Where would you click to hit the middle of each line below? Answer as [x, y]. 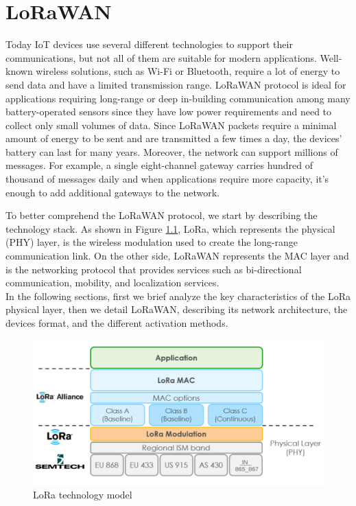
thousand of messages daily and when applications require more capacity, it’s [167, 179]
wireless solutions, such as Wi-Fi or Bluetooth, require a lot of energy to [188, 71]
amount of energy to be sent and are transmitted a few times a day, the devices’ [174, 138]
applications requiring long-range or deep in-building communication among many [178, 98]
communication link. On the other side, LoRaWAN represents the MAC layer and [177, 256]
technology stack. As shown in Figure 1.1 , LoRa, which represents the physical [170, 228]
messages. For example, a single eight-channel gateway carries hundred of [159, 165]
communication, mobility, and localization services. [112, 283]
